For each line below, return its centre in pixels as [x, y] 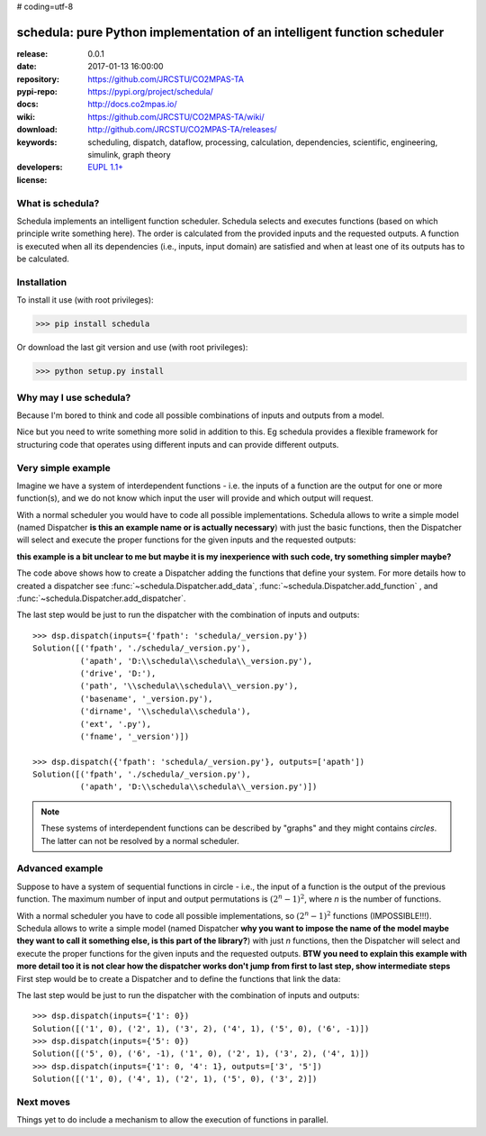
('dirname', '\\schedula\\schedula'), [165, 711]
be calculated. [43, 259]
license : [32, 179]
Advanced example [60, 868]
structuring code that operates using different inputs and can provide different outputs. [178, 444]
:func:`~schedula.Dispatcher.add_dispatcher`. [101, 598]
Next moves [44, 1102]
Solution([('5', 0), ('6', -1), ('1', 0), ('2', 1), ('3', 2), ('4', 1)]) [201, 1054]
